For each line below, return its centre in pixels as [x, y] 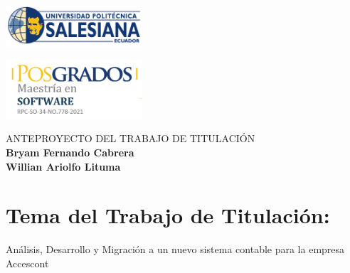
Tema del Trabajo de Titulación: [168, 215]
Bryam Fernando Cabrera [70, 152]
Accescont [27, 263]
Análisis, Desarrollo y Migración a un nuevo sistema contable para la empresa [175, 249]
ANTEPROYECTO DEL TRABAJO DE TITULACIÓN [131, 138]
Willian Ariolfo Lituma [63, 166]
